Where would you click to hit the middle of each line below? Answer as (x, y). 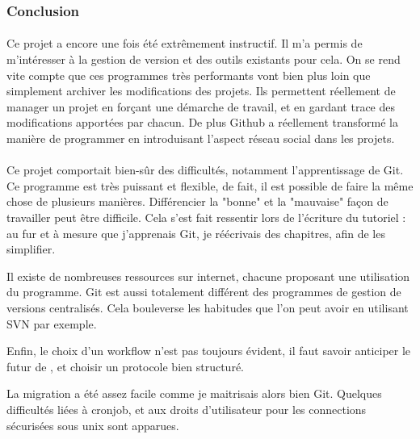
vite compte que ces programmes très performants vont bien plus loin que (189, 75)
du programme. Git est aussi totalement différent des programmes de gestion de (204, 292)
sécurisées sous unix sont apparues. (93, 425)
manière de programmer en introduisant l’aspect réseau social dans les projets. (201, 138)
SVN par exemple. (52, 323)
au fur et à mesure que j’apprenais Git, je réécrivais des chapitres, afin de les (196, 233)
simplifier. (31, 249)
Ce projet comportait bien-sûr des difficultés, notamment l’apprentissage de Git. (205, 170)
